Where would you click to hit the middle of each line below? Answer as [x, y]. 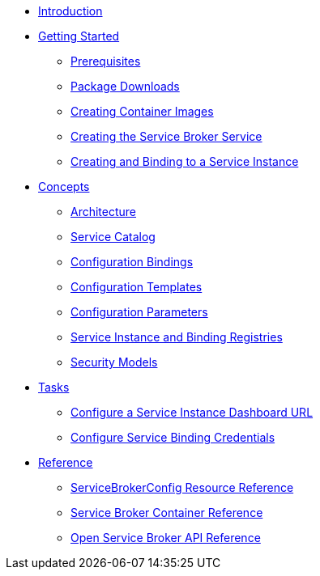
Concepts [64, 186]
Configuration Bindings [132, 262]
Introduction [70, 11]
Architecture [104, 212]
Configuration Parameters [139, 312]
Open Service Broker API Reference [166, 538]
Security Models [114, 362]
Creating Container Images [142, 111]
